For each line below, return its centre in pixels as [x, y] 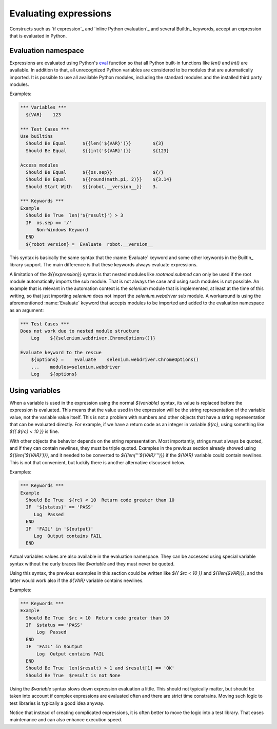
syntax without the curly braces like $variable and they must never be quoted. [92, 563]
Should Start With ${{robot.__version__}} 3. [92, 187]
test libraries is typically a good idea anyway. [57, 703]
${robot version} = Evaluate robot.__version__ [90, 244]
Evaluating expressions [61, 13]
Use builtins [37, 136]
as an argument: [27, 310]
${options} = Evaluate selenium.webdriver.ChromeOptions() [115, 360]
